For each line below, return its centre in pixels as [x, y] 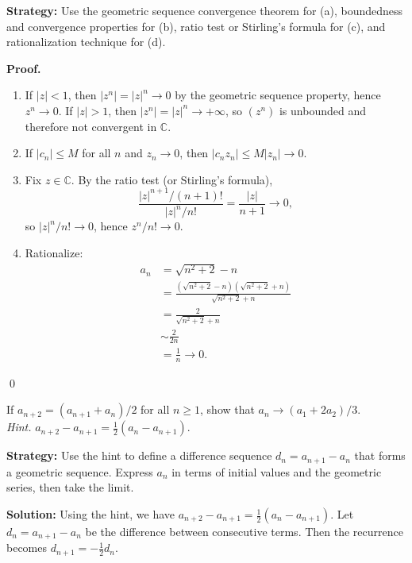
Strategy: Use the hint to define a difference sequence [139, 455]
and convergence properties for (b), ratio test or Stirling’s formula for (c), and [196, 26]
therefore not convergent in [91, 126]
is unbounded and [322, 110]
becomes [27, 548]
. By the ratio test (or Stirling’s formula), [172, 179]
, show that [227, 409]
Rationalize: [54, 252]
